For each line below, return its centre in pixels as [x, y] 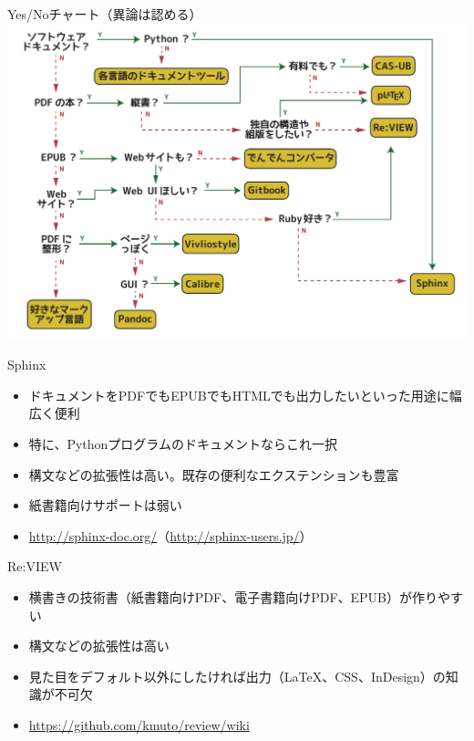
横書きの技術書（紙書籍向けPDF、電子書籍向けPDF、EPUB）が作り [233, 596]
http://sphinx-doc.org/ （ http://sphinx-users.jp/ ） [170, 535]
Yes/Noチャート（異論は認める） [105, 14]
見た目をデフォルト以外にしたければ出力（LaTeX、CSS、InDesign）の [237, 676]
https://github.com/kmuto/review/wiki [139, 724]
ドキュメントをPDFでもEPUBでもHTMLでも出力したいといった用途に [239, 395]
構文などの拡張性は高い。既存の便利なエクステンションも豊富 [214, 474]
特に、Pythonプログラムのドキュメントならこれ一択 [183, 443]
